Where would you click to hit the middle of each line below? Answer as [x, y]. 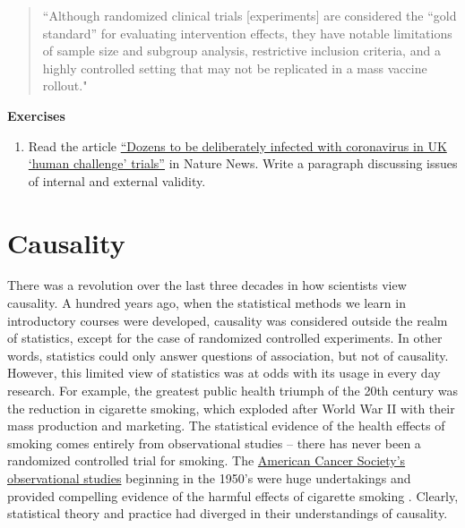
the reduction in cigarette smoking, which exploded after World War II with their [231, 408]
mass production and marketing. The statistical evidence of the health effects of [226, 426]
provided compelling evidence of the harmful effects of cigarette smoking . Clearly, [233, 495]
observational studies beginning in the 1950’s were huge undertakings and [209, 478]
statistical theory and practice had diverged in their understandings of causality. [228, 513]
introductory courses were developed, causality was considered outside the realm [228, 320]
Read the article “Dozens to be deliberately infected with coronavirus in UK [237, 145]
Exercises [36, 115]
